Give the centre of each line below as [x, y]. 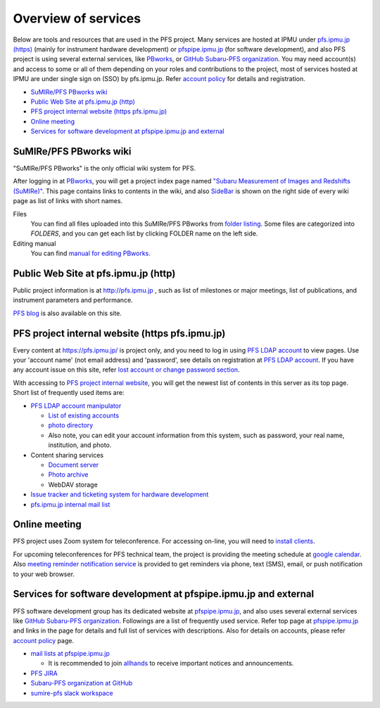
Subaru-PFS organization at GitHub [82, 683]
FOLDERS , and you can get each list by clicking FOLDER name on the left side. [144, 233]
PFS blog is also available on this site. [68, 313]
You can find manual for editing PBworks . [91, 253]
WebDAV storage [73, 484]
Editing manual [34, 243]
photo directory [71, 425]
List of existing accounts [84, 415]
